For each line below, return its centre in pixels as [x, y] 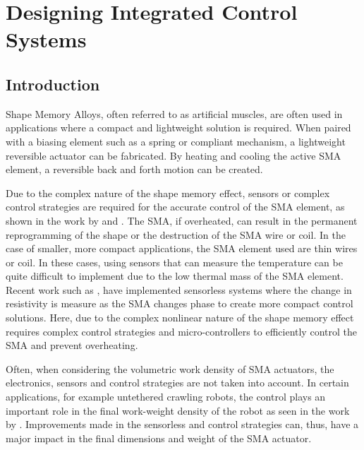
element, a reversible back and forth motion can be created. [134, 169]
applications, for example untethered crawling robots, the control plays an [166, 397]
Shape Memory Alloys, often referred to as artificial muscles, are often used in [174, 113]
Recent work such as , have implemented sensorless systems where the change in [179, 289]
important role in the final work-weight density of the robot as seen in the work [178, 410]
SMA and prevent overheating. [72, 345]
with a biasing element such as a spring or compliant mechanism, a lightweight [176, 141]
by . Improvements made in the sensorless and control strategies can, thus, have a [182, 424]
